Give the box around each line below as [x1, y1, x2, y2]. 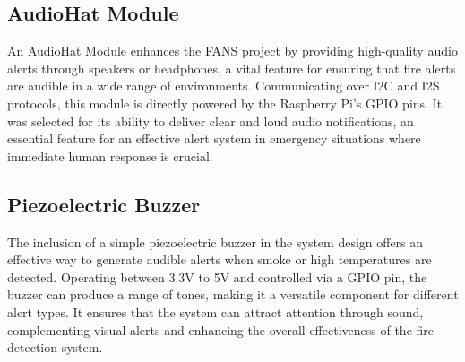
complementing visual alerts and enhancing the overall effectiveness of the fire [7, 320, 434, 339]
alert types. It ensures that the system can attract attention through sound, [7, 302, 424, 321]
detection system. [7, 338, 103, 357]
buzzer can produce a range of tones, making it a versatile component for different [7, 285, 459, 304]
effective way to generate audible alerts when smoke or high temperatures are [7, 250, 432, 269]
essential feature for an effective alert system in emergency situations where [7, 129, 421, 148]
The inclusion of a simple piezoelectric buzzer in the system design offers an [7, 232, 424, 251]
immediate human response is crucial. [7, 146, 213, 165]
